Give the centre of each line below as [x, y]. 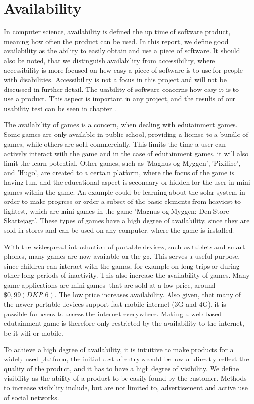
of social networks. [32, 397]
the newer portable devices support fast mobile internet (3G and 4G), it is [115, 304]
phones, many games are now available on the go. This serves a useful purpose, [122, 256]
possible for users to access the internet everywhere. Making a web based [113, 313]
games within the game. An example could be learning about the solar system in [125, 191]
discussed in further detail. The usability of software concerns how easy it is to [122, 89]
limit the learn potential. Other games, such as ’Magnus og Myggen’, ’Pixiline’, [122, 163]
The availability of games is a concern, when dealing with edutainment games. [121, 124]
